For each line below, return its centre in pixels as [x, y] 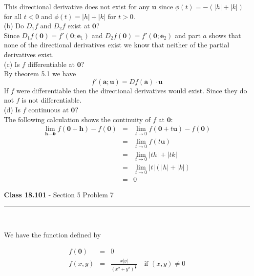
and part [188, 35]
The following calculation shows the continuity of [77, 119]
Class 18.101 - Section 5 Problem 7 [59, 195]
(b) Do [14, 26]
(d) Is [12, 109]
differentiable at [51, 64]
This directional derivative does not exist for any [77, 6]
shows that [225, 35]
